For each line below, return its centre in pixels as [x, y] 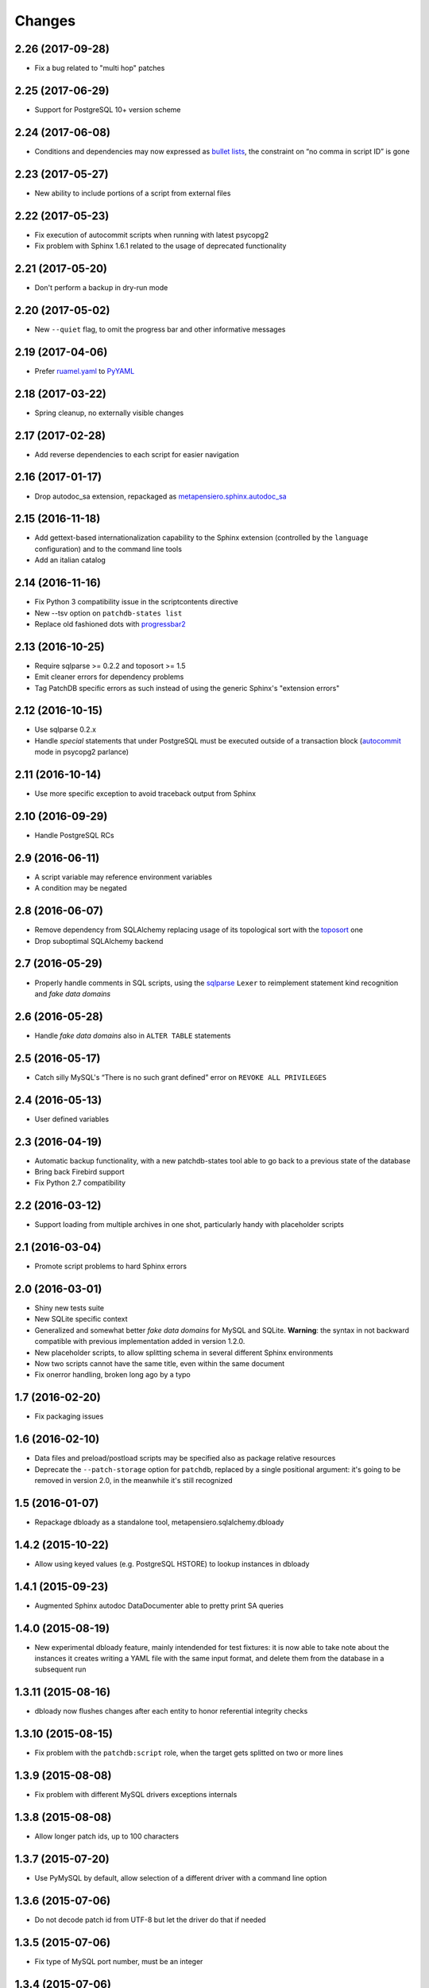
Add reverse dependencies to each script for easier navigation [137, 454]
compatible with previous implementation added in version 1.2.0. [140, 1342]
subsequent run [60, 1669]
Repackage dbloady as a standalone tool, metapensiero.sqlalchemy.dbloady [159, 1522]
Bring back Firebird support [79, 1171]
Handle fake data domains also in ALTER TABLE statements [133, 1035]
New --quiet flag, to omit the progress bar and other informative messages [160, 329]
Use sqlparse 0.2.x [66, 730]
